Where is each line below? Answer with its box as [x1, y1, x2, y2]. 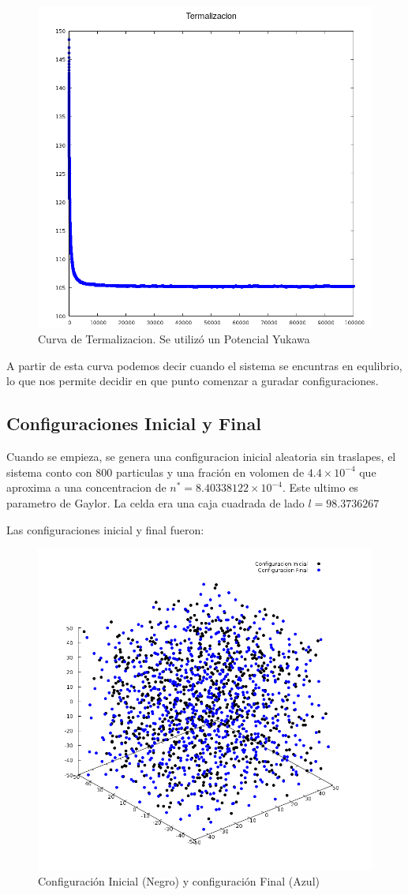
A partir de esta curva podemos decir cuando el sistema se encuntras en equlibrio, [6, 357, 402, 373]
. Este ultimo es [282, 479, 358, 496]
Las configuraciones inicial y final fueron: [6, 521, 204, 537]
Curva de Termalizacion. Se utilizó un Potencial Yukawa [38, 331, 310, 347]
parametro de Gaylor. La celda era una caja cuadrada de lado [6, 494, 305, 511]
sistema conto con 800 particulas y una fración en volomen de [6, 463, 305, 480]
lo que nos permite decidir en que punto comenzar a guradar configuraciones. [6, 373, 379, 389]
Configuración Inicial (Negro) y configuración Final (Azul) [38, 873, 320, 889]
